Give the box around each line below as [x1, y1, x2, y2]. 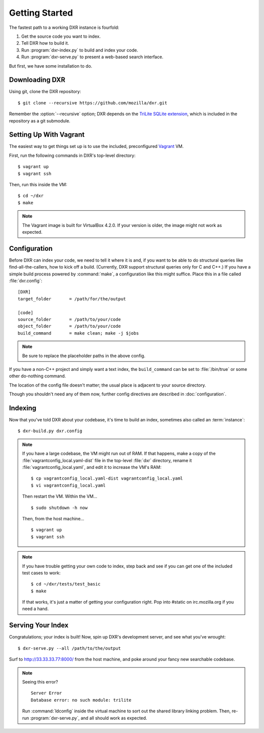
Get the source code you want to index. [21, 33, 101, 39]
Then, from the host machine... [22, 515, 85, 521]
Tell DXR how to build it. [21, 40, 69, 46]
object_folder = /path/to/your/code [18, 323, 121, 329]
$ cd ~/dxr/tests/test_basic [31, 581, 101, 587]
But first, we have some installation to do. [9, 63, 92, 69]
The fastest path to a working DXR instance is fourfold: [9, 24, 119, 30]
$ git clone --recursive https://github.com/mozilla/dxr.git [18, 100, 167, 105]
